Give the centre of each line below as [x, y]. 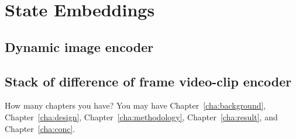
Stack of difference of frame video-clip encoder [148, 81]
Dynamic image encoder [79, 46]
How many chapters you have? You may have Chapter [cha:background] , [135, 105]
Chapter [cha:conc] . [40, 128]
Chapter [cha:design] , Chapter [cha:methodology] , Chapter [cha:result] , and [141, 117]
